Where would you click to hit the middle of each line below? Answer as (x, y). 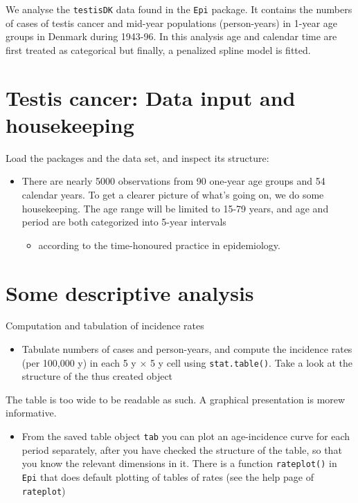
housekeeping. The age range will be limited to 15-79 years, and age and (175, 208)
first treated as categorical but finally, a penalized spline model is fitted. (158, 49)
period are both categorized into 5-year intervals (124, 222)
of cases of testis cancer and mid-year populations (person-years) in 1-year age (172, 22)
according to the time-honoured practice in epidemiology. (159, 245)
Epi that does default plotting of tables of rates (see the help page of (168, 476)
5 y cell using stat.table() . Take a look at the (251, 362)
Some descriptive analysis (130, 292)
